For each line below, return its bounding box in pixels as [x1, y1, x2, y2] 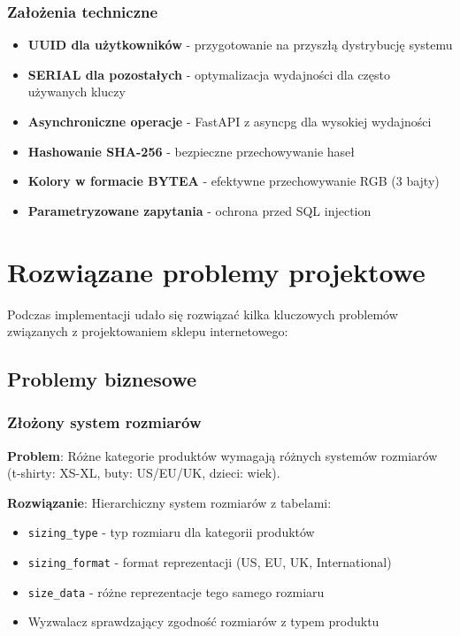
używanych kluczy [27, 82, 126, 101]
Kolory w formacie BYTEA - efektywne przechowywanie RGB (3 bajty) [27, 172, 440, 190]
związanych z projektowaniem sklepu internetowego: [7, 322, 288, 341]
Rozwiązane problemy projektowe [7, 253, 425, 289]
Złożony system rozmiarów [7, 411, 202, 433]
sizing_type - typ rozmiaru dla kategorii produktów [27, 523, 315, 541]
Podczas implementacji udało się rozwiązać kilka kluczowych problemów [7, 304, 398, 323]
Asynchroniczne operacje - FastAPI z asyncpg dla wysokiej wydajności [27, 112, 432, 130]
